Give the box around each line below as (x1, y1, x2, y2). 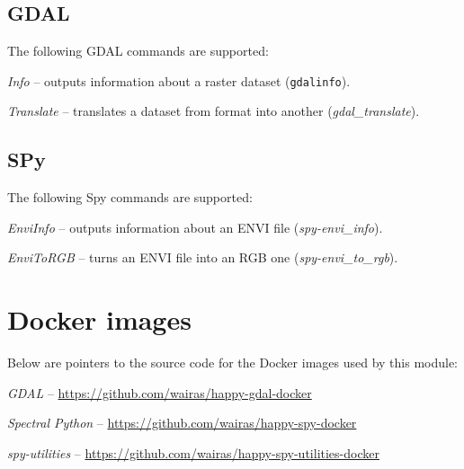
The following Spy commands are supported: (7, 188, 253, 207)
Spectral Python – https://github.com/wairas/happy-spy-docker (7, 413, 357, 432)
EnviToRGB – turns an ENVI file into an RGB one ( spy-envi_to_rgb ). (7, 248, 398, 267)
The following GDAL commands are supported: (7, 41, 269, 60)
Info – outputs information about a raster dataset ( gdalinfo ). (7, 71, 351, 90)
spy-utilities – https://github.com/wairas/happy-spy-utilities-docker (7, 443, 379, 462)
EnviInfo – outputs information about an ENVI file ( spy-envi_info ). (7, 217, 383, 236)
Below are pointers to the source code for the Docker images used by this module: (7, 353, 459, 372)
